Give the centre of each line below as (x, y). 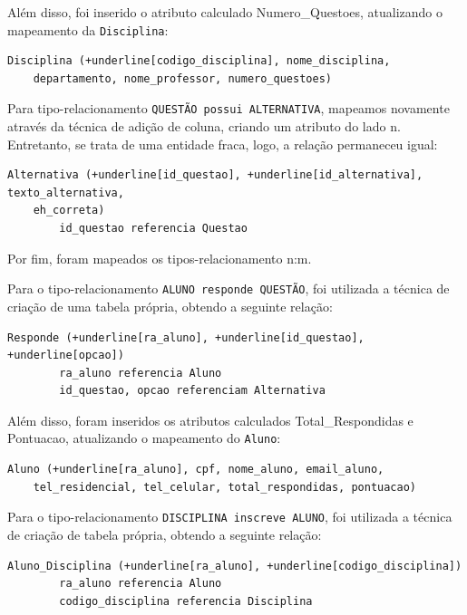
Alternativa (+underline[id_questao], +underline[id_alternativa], (215, 175)
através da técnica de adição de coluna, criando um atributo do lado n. (204, 126)
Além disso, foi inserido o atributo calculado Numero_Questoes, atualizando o (225, 12)
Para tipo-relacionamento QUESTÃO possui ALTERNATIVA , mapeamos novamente (229, 108)
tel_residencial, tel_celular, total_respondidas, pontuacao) (225, 487)
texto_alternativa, (66, 192)
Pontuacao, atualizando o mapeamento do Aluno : (144, 438)
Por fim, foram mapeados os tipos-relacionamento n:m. (160, 258)
